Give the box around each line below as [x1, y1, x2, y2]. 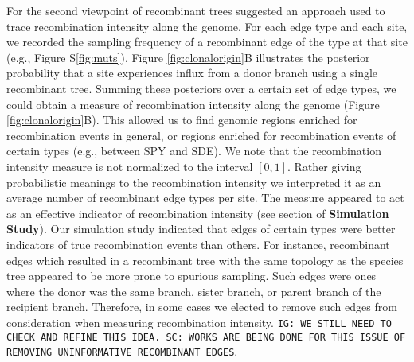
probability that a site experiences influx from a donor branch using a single [6, 64, 378, 81]
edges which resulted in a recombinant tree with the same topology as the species [6, 251, 404, 268]
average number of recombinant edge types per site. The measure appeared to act [6, 189, 404, 206]
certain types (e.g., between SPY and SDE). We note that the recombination [6, 142, 381, 159]
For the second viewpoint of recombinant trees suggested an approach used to [6, 2, 385, 18]
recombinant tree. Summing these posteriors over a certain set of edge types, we [6, 80, 396, 96]
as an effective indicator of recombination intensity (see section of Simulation [6, 204, 389, 221]
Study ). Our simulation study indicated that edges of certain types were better [6, 220, 396, 237]
